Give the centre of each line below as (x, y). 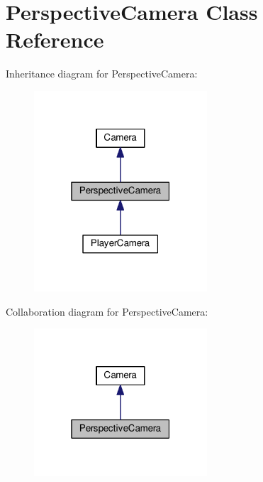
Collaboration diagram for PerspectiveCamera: (107, 311)
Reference (55, 39)
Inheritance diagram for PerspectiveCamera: (102, 74)
